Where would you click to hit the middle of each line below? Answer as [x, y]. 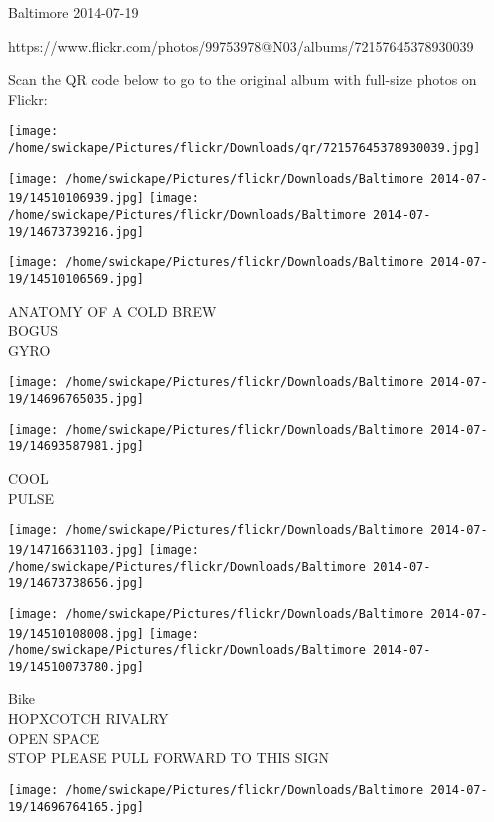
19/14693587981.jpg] [76, 446]
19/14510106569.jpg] [76, 278]
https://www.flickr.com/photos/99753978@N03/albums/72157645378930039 [241, 45]
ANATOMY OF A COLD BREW [112, 310]
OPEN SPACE [54, 737]
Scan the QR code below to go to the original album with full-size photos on [242, 79]
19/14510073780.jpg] [76, 666]
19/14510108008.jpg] [76, 633]
